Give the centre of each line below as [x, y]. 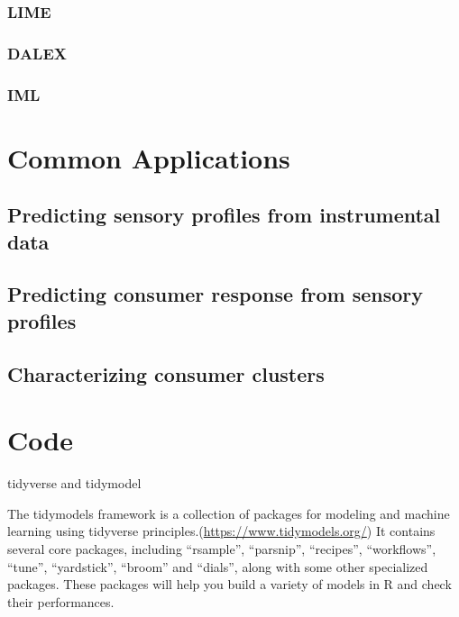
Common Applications [149, 157]
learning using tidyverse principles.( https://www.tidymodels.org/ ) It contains [221, 531]
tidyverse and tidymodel [74, 483]
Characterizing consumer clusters [166, 373]
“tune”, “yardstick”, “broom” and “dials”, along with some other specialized [218, 566]
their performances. [61, 601]
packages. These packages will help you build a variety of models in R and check [229, 584]
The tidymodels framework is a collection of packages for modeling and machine [229, 513]
